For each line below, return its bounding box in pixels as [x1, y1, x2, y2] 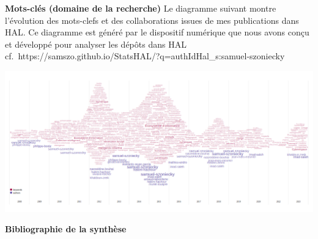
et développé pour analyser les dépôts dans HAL [5, 37, 187, 50]
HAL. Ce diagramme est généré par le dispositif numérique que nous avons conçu [5, 26, 309, 39]
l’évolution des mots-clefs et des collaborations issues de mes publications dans [5, 13, 299, 26]
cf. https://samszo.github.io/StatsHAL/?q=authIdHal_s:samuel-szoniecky [5, 50, 285, 62]
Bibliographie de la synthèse [5, 222, 127, 235]
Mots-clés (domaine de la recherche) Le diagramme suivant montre [5, 2, 276, 14]
